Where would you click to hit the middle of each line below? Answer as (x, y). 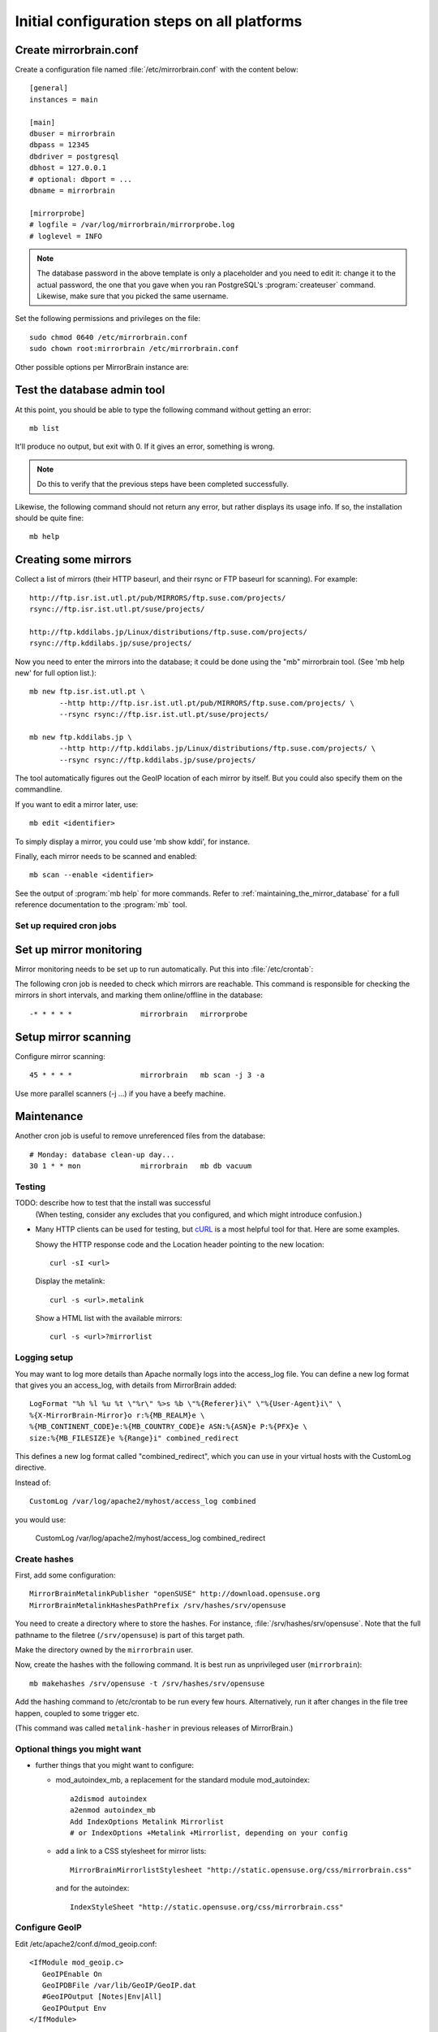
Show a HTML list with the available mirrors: (109, 1318)
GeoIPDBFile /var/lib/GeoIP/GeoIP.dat (119, 1985)
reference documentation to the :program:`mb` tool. (101, 905)
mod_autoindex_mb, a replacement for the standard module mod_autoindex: (183, 1780)
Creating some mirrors (73, 560)
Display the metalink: (70, 1281)
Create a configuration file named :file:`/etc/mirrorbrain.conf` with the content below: (157, 70)
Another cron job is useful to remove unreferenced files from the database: (140, 1136)
